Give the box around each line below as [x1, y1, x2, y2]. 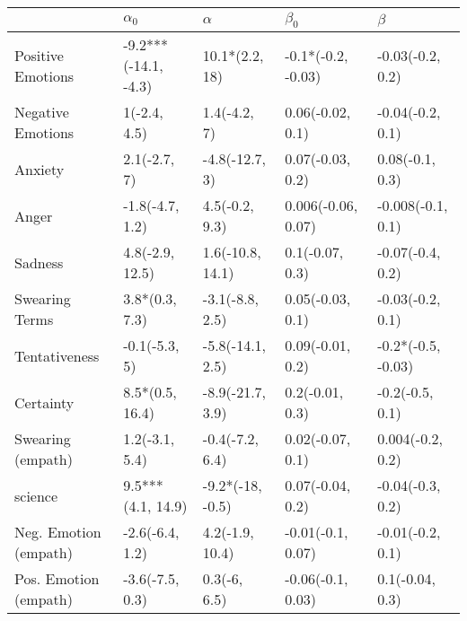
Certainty [14, 391, 75, 413]
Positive [14, 44, 64, 66]
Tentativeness [14, 345, 100, 366]
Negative [14, 101, 69, 123]
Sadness [14, 251, 64, 273]
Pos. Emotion [14, 568, 100, 590]
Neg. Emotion [14, 521, 101, 543]
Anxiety [14, 158, 65, 179]
